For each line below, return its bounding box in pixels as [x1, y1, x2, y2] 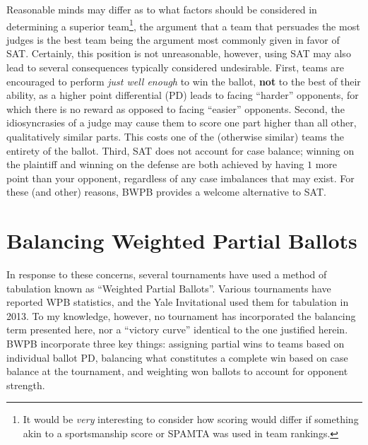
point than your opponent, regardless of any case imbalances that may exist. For [6, 170, 355, 185]
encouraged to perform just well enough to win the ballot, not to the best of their [6, 73, 361, 88]
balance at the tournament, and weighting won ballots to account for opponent [6, 364, 348, 379]
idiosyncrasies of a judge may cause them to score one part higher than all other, [6, 115, 357, 130]
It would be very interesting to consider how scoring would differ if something [23, 412, 359, 427]
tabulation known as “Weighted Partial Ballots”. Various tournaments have [6, 280, 331, 295]
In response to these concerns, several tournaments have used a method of [6, 267, 327, 282]
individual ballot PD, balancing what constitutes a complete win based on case [6, 350, 348, 364]
